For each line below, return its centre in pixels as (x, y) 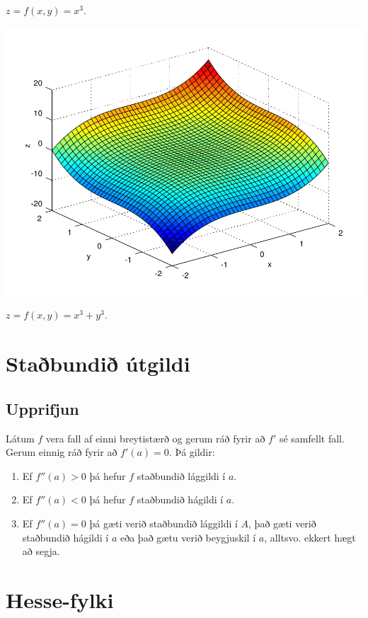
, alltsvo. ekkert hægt (310, 537)
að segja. (41, 551)
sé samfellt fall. (312, 438)
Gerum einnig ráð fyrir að (62, 452)
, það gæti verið (282, 523)
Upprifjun (42, 408)
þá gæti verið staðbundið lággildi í (163, 523)
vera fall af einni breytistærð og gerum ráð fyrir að (155, 438)
